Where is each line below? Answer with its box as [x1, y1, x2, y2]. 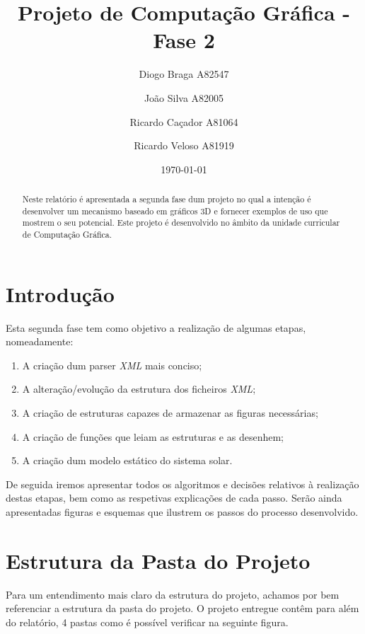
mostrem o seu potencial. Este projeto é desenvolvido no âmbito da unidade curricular [22, 217, 340, 229]
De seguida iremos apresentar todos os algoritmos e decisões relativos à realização [6, 476, 359, 491]
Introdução [6, 279, 115, 308]
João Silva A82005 [144, 90, 224, 105]
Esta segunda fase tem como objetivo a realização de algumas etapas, [6, 320, 306, 335]
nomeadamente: [6, 334, 74, 349]
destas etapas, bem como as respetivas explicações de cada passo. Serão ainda [6, 490, 342, 505]
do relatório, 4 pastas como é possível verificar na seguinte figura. [6, 614, 289, 629]
